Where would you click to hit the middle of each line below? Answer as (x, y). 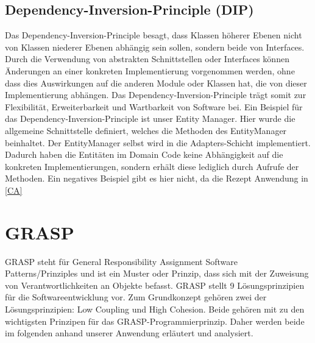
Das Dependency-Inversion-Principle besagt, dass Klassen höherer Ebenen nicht (154, 35)
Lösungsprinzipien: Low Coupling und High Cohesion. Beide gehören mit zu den (155, 309)
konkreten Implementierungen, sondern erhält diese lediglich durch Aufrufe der (152, 166)
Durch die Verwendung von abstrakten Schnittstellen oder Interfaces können (147, 59)
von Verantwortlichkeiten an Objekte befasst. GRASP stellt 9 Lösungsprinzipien (155, 285)
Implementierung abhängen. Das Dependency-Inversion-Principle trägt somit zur (156, 95)
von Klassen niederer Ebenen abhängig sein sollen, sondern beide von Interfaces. (155, 47)
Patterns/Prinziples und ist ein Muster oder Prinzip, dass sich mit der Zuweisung (157, 273)
